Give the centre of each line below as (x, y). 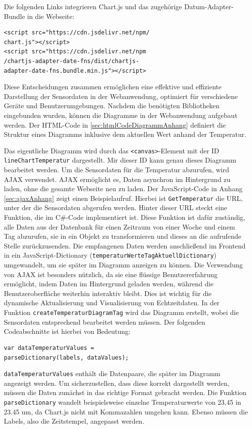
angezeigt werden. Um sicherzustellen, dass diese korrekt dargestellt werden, (117, 383)
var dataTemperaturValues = (49, 348)
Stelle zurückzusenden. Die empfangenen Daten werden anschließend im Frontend (125, 245)
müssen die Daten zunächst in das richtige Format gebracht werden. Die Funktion (125, 392)
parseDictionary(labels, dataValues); (66, 357)
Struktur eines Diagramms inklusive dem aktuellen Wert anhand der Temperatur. (125, 134)
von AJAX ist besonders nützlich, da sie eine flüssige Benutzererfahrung (111, 274)
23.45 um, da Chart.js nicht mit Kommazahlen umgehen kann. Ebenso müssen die (126, 411)
